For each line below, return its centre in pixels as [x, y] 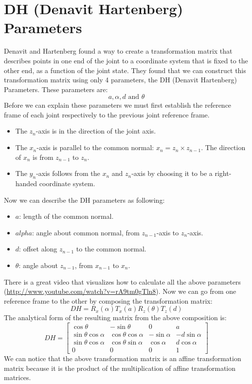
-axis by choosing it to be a [172, 173]
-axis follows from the [68, 173]
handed [26, 183]
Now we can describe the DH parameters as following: [84, 200]
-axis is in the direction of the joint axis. [96, 131]
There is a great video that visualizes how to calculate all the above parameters [122, 281]
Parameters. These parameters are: [56, 89]
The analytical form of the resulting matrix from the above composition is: [115, 317]
